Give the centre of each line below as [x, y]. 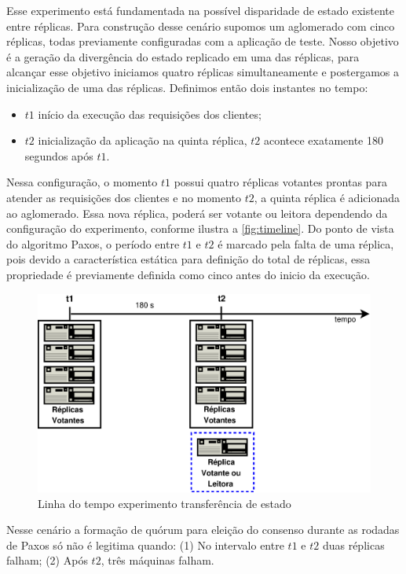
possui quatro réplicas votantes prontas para [280, 182]
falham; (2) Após [47, 560]
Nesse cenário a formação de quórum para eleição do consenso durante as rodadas [203, 530]
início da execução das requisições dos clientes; [150, 114]
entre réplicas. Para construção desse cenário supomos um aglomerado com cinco [201, 26]
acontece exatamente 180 [323, 140]
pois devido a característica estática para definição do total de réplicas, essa [188, 259]
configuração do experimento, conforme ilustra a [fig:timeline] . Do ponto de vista [200, 228]
